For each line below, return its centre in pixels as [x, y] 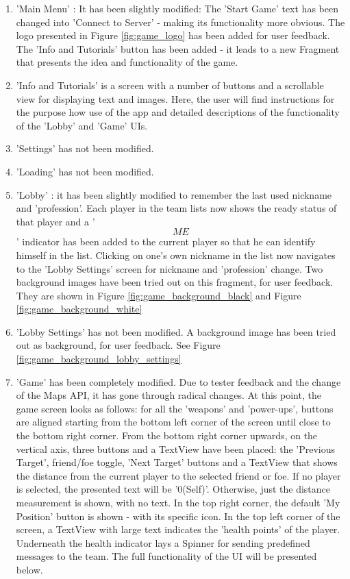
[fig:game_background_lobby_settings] [99, 359]
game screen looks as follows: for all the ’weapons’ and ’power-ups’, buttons [175, 408]
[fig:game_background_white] [79, 309]
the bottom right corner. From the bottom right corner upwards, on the [167, 435]
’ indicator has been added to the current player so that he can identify [166, 242]
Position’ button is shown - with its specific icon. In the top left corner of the [178, 516]
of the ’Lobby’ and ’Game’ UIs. [82, 125]
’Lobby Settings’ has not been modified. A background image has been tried [176, 331]
